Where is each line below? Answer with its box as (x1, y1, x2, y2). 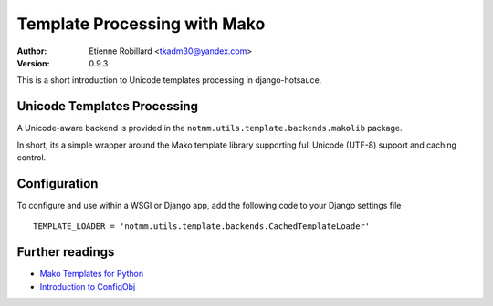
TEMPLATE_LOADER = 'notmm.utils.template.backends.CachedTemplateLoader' (33, 221, 371, 231)
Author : (16, 46, 47, 56)
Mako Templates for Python (39, 269, 144, 280)
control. (16, 152, 47, 163)
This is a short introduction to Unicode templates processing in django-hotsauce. (16, 75, 322, 86)
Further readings (16, 244, 115, 260)
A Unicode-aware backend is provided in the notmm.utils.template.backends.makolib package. (16, 123, 403, 134)
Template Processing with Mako (16, 14, 266, 34)
